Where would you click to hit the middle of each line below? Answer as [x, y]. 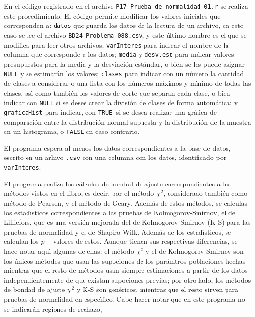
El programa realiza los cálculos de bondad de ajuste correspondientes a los [117, 183]
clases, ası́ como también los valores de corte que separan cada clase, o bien [117, 92]
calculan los [21, 241]
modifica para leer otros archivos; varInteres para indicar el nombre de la [116, 44]
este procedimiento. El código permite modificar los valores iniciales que [112, 15]
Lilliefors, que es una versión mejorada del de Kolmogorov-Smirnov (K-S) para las [127, 222]
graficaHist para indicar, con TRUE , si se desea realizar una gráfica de [110, 112]
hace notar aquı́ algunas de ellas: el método [69, 251]
